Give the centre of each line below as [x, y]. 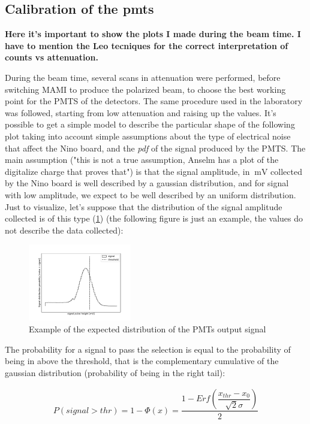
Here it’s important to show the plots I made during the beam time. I [153, 34]
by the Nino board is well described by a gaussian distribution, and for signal [147, 183]
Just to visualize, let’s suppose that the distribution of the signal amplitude [144, 206]
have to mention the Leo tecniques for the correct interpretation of [147, 45]
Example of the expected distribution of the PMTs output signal [148, 329]
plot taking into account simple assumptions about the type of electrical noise [148, 136]
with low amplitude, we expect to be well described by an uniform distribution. [151, 194]
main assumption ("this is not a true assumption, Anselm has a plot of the [142, 160]
